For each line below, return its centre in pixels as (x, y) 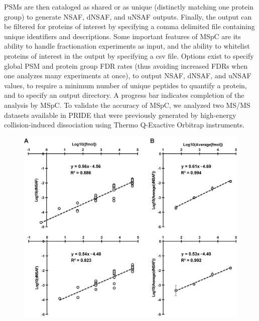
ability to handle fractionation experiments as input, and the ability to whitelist (127, 46)
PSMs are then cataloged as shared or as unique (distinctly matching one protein (129, 7)
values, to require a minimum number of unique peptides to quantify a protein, (125, 85)
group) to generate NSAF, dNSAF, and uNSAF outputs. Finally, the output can (128, 16)
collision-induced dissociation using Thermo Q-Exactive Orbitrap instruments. (124, 125)
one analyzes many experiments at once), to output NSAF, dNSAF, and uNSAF (128, 75)
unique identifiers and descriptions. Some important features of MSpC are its (122, 36)
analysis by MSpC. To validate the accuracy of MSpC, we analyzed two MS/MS (127, 105)
